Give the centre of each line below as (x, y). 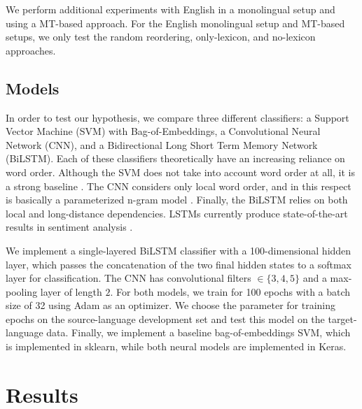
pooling (22, 291)
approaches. (31, 50)
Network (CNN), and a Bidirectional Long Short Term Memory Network (162, 144)
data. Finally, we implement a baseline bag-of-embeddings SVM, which (199, 332)
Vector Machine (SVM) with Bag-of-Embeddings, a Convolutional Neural (163, 131)
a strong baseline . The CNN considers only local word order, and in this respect (179, 186)
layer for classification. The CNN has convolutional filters (128, 278)
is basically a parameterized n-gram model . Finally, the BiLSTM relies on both (177, 200)
